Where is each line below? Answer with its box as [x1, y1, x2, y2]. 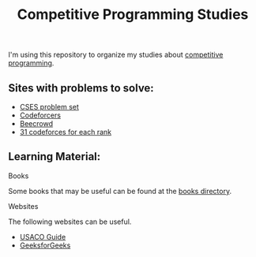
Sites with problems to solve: [8, 81, 154, 95]
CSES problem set [19, 102, 79, 111]
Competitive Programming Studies [17, 6, 249, 24]
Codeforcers [19, 110, 62, 120]
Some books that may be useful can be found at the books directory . [8, 186, 232, 196]
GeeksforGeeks [19, 240, 71, 250]
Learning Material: [8, 150, 101, 163]
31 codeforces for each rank [19, 128, 112, 136]
